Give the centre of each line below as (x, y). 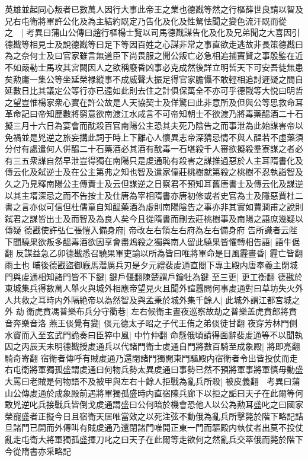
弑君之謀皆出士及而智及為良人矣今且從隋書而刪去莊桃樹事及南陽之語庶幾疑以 (154, 218)
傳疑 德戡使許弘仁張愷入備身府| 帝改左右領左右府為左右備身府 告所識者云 (147, 230)
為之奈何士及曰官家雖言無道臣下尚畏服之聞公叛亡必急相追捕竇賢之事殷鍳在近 (154, 55)
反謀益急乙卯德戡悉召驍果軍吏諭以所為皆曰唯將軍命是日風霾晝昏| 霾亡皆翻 (159, 253)
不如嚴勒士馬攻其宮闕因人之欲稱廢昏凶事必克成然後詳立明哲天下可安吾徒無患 (154, 67)
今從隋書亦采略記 (38, 451)
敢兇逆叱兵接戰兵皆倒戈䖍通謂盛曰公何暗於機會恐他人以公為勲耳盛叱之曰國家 (154, 404)
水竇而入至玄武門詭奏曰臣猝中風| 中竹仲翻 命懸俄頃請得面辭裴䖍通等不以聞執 (154, 334)
